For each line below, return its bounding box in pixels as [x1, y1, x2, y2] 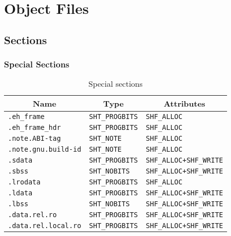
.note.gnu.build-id [8, 145, 81, 154]
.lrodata [8, 178, 41, 186]
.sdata [8, 156, 33, 165]
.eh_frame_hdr [8, 123, 61, 132]
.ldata [8, 189, 33, 197]
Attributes [163, 98, 206, 110]
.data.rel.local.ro [8, 222, 81, 230]
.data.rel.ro [8, 211, 57, 219]
